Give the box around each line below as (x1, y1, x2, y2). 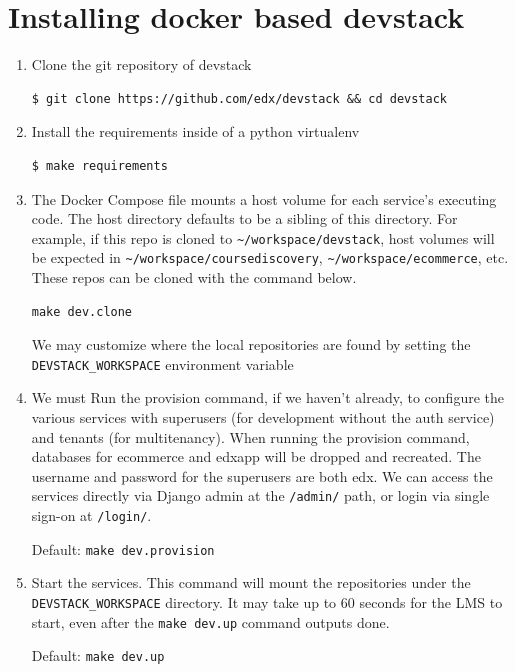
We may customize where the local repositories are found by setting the (31, 334, 471, 355)
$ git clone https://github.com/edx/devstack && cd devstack (31, 91, 448, 106)
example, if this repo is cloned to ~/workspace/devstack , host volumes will (31, 227, 495, 248)
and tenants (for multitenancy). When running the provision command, (31, 426, 470, 447)
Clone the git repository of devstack (31, 54, 252, 75)
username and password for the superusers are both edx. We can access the (31, 465, 493, 486)
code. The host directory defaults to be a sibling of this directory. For (31, 208, 458, 229)
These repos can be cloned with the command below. (31, 267, 357, 287)
